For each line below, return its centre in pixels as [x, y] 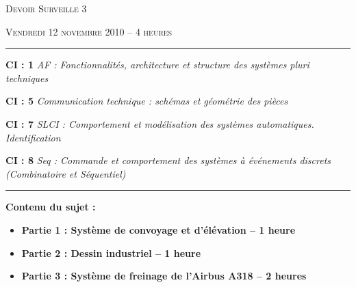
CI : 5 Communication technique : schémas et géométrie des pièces [147, 101]
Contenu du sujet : [51, 207]
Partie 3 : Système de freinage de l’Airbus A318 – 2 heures [164, 276]
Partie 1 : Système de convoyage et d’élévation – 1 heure [158, 229]
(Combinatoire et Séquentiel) [66, 173]
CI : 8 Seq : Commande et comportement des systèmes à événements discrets [168, 160]
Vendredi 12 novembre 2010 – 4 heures [89, 31]
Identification [33, 137]
